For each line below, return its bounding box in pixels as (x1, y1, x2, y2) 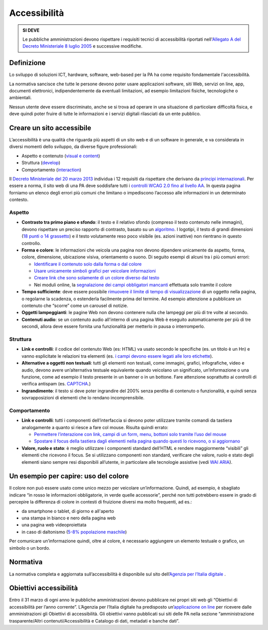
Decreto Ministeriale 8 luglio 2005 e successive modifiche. (22, 43, 142, 49)
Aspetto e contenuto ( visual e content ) (21, 153, 100, 159)
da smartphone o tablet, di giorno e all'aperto (21, 508, 114, 514)
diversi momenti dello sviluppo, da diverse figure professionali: (9, 144, 137, 150)
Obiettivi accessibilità (9, 584, 78, 592)
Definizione (9, 59, 46, 67)
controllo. (21, 240, 41, 246)
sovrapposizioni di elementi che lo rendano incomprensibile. (21, 395, 145, 401)
